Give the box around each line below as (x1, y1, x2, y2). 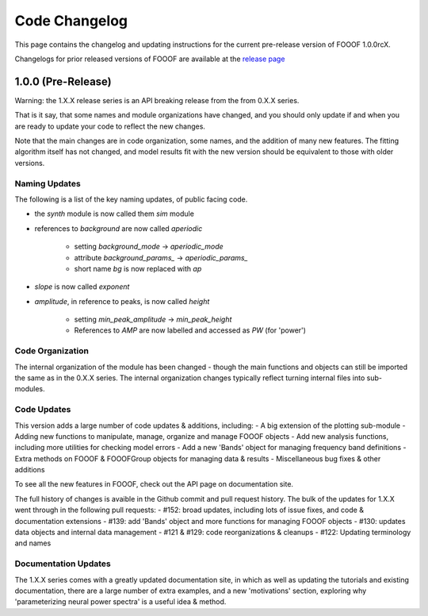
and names (14, 538, 52, 548)
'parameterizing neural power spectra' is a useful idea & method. (14, 597, 227, 606)
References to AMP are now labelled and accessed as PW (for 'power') (74, 325, 307, 335)
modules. (14, 384, 45, 394)
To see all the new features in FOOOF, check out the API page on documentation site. (14, 479, 293, 489)
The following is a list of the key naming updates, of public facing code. (14, 194, 248, 204)
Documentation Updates (14, 558, 111, 569)
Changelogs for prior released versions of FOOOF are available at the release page (14, 54, 285, 64)
